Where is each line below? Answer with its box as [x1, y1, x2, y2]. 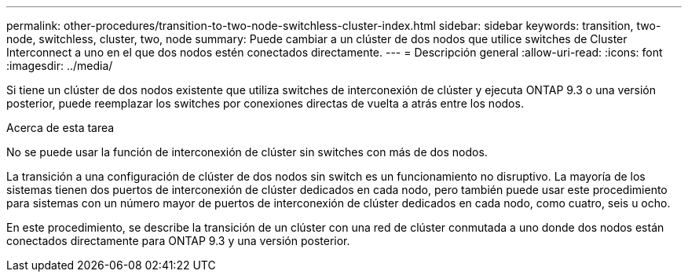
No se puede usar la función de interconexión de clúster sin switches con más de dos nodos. [6, 145, 488, 159]
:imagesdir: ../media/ [6, 59, 113, 72]
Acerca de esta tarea [6, 121, 115, 134]
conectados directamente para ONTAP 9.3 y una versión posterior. [6, 234, 350, 247]
